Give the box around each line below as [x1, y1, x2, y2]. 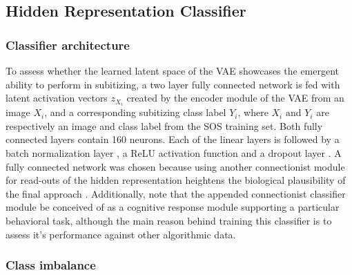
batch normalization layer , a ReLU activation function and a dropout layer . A [6, 146, 342, 160]
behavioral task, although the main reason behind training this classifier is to [6, 214, 332, 228]
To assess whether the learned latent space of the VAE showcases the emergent [6, 64, 340, 77]
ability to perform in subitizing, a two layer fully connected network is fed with [6, 77, 340, 91]
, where [237, 105, 268, 120]
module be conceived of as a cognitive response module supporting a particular [6, 200, 340, 214]
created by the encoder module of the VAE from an [126, 91, 344, 105]
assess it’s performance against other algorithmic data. [6, 227, 236, 241]
